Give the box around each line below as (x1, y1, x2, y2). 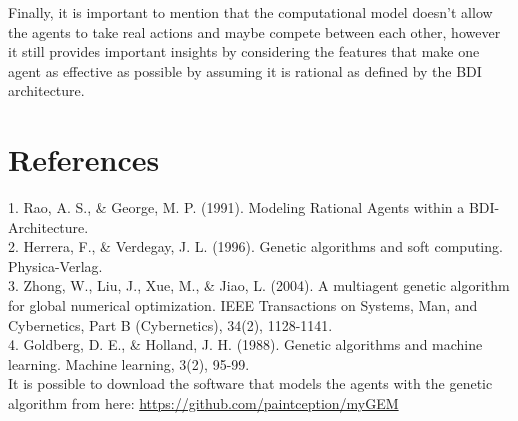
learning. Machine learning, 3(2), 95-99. (8, 353, 250, 374)
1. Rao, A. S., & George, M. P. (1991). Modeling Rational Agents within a (8, 197, 465, 218)
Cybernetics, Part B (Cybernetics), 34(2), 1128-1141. (8, 314, 333, 335)
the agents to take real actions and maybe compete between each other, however (8, 21, 501, 42)
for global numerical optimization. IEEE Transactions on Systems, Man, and (8, 295, 478, 316)
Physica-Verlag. (8, 255, 103, 276)
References (8, 139, 160, 180)
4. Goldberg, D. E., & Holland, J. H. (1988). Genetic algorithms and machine (8, 334, 483, 355)
